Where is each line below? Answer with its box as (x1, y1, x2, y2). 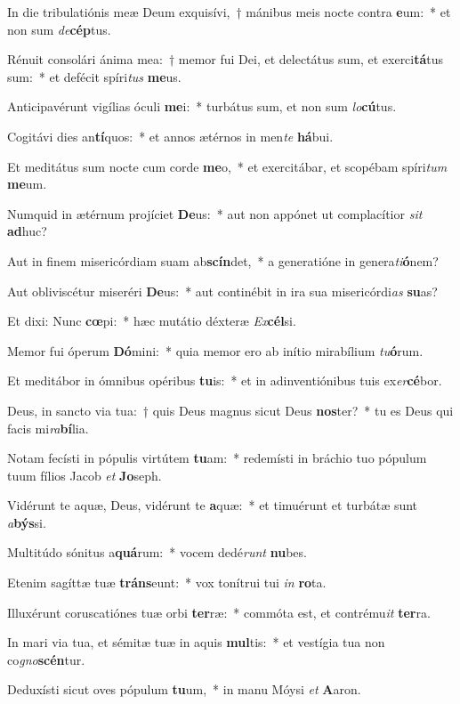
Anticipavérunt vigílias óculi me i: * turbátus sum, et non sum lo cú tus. (7, 97, 397, 116)
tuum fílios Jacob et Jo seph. (7, 465, 162, 484)
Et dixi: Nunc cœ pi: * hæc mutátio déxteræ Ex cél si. (7, 312, 296, 330)
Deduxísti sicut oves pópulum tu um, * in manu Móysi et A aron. (7, 680, 361, 699)
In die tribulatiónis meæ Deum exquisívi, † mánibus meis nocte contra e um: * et (7, 3, 451, 20)
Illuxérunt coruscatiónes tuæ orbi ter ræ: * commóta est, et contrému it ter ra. (7, 603, 431, 621)
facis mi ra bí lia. (7, 418, 89, 437)
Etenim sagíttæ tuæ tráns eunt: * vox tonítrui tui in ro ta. (7, 573, 327, 592)
